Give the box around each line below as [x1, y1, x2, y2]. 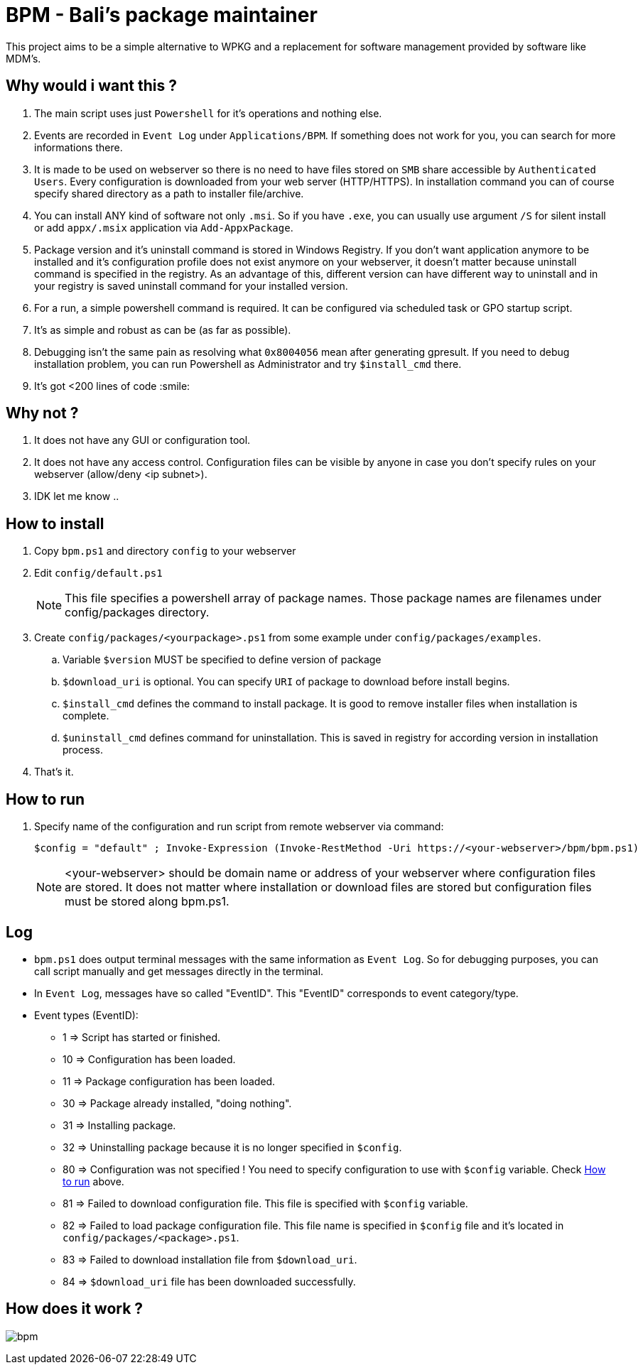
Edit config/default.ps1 [34, 567, 163, 580]
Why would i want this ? [6, 77, 177, 95]
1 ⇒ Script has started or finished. [63, 1031, 221, 1043]
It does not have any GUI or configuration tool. [34, 434, 251, 447]
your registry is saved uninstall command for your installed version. [34, 279, 348, 292]
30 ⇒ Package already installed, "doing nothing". [63, 1097, 292, 1109]
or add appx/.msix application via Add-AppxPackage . [34, 221, 293, 234]
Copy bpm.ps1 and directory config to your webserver [34, 545, 296, 558]
